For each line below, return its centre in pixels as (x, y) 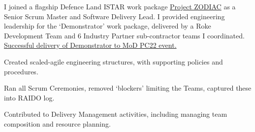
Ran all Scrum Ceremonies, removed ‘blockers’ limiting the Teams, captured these (128, 88)
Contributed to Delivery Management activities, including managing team (116, 114)
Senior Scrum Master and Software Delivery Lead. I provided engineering (114, 16)
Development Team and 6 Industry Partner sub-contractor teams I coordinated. (124, 35)
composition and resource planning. (57, 123)
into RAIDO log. (29, 97)
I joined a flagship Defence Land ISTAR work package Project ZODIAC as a (120, 6)
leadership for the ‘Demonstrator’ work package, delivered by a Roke (108, 26)
